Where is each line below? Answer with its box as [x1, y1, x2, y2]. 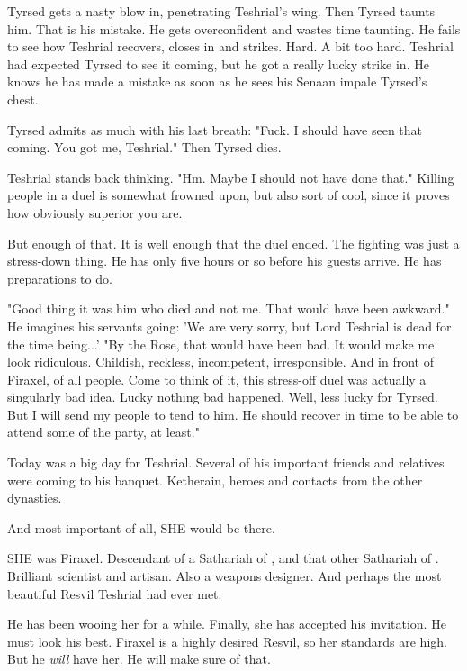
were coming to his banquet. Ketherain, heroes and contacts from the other [7, 470, 423, 489]
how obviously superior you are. [7, 203, 183, 222]
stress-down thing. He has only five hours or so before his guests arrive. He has [7, 251, 442, 270]
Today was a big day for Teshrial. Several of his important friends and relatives [7, 453, 445, 472]
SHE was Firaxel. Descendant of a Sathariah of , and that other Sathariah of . [7, 549, 439, 567]
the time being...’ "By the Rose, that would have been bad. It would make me [7, 334, 435, 353]
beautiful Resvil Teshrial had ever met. [7, 584, 222, 603]
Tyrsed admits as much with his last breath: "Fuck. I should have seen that [7, 120, 423, 139]
